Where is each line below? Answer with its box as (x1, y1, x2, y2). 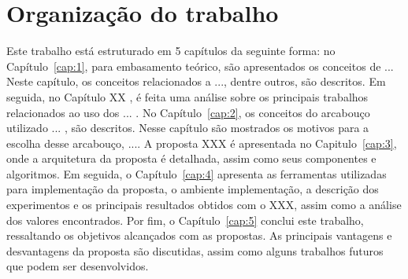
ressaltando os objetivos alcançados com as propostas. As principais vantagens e (6, 227, 392, 244)
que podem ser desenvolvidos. (6, 258, 149, 274)
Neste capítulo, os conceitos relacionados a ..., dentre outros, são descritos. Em (6, 73, 386, 90)
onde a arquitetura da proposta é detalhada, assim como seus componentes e (6, 150, 376, 167)
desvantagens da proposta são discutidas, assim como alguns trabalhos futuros (6, 242, 384, 259)
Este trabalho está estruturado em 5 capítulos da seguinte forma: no (6, 42, 336, 59)
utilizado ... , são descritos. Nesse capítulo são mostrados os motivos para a (6, 119, 369, 136)
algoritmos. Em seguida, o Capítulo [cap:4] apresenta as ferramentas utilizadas (6, 165, 387, 182)
